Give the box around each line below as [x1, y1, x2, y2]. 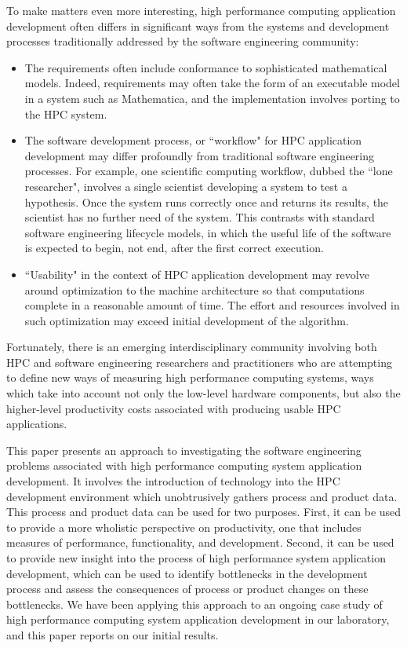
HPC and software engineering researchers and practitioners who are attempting [6, 353, 392, 370]
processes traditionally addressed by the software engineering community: [6, 33, 359, 49]
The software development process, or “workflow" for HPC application [24, 132, 362, 148]
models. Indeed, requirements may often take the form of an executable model [24, 75, 400, 91]
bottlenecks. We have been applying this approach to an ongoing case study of [6, 595, 383, 612]
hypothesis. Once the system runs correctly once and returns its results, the [24, 193, 389, 210]
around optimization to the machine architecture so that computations [24, 281, 365, 298]
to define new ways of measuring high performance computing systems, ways [6, 369, 374, 386]
